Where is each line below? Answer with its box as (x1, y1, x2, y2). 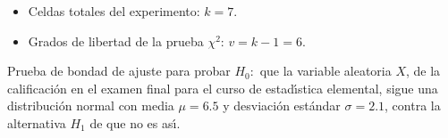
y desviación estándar (223, 96, 341, 115)
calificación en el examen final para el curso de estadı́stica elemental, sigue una (7, 78, 438, 97)
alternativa (7, 113, 66, 132)
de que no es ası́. (89, 113, 181, 132)
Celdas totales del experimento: (28, 2, 200, 20)
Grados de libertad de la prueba (28, 31, 204, 50)
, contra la (385, 96, 441, 115)
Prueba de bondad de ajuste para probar (7, 61, 231, 80)
